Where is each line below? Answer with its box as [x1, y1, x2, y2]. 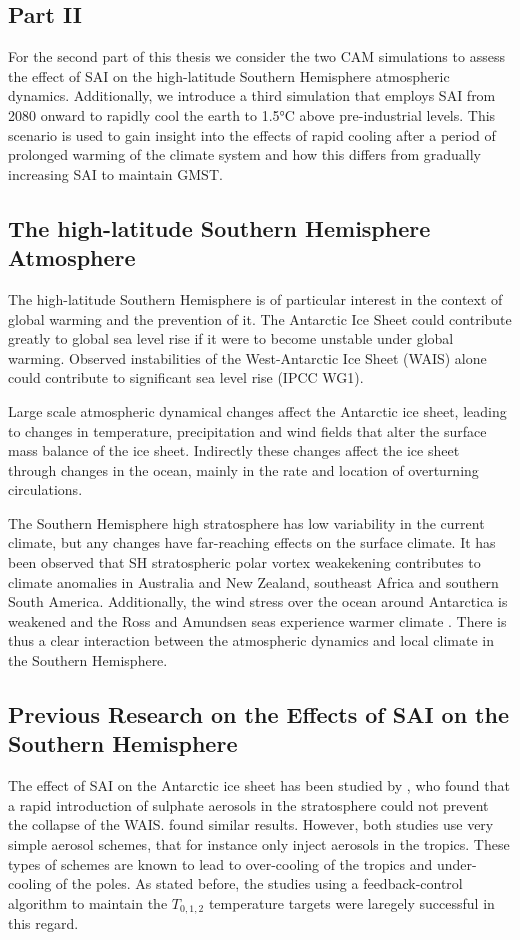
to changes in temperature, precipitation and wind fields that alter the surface [8, 420, 487, 441]
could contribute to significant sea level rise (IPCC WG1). [8, 367, 364, 388]
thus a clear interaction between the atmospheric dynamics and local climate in [8, 630, 495, 651]
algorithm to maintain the [8, 892, 168, 913]
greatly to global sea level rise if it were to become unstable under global [8, 328, 454, 349]
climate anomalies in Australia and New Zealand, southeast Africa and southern [8, 571, 499, 592]
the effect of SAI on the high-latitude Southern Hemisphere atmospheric [8, 65, 450, 86]
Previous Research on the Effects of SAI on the [8, 699, 509, 730]
